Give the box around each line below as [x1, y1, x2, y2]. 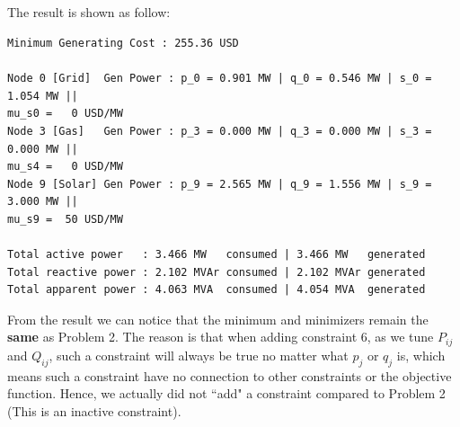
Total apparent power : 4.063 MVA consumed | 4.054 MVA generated [7, 283, 426, 297]
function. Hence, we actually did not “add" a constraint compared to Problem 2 [7, 384, 446, 403]
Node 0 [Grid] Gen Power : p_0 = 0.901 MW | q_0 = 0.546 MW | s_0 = [7, 72, 432, 85]
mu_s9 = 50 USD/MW [7, 212, 123, 226]
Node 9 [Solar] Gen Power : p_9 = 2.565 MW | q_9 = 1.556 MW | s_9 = [7, 177, 432, 191]
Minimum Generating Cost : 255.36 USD [7, 36, 239, 49]
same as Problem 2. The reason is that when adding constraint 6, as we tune [7, 327, 434, 346]
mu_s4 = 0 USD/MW [7, 160, 123, 173]
